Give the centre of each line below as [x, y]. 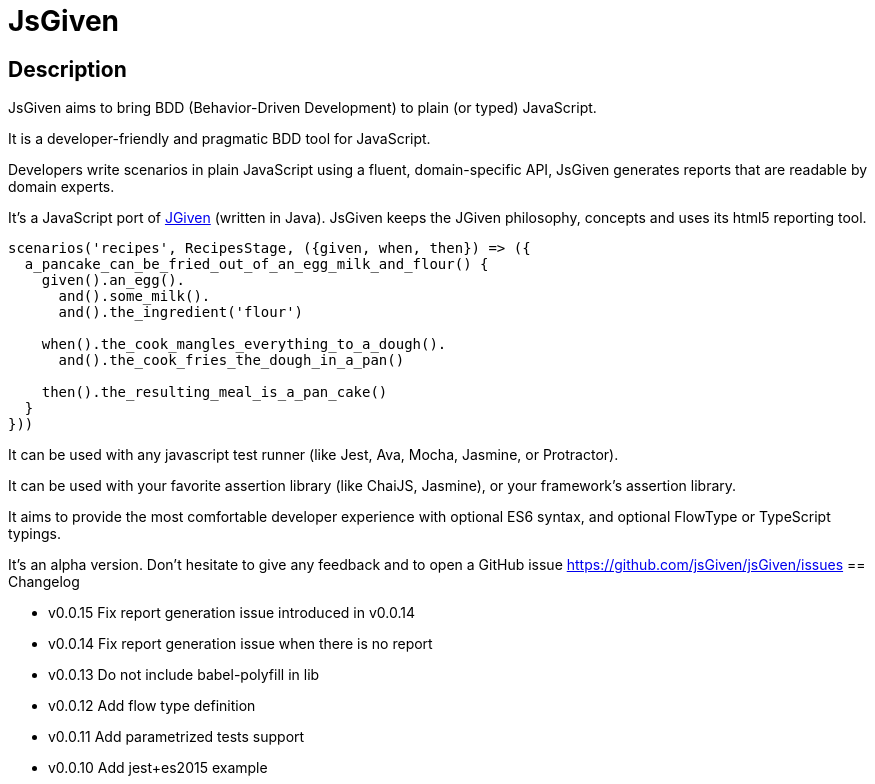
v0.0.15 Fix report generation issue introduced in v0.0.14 [231, 613]
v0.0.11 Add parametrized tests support [176, 737]
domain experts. [61, 187]
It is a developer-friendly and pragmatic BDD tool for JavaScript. [219, 139]
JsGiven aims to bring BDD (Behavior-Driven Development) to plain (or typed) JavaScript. [302, 108]
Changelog [44, 582]
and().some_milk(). [134, 296]
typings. [34, 534]
